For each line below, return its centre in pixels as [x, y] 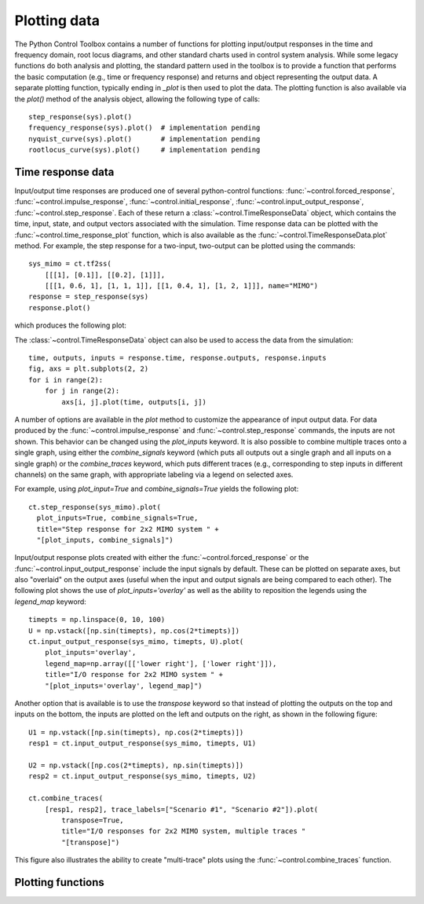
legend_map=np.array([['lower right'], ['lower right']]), [161, 663]
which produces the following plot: [71, 325]
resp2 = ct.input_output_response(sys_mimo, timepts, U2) [143, 776]
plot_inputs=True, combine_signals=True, [117, 518]
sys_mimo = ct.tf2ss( [70, 264]
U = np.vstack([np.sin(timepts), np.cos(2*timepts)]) [134, 631]
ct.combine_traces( [66, 798]
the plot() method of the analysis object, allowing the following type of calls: [137, 99]
